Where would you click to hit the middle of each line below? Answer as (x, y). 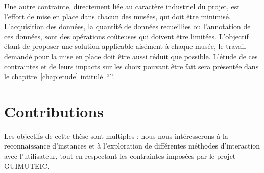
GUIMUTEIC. (27, 166)
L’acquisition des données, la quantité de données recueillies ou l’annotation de (127, 26)
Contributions (54, 111)
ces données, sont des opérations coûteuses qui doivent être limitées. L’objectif (126, 36)
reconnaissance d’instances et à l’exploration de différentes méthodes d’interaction (132, 146)
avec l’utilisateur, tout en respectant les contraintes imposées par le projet (120, 156)
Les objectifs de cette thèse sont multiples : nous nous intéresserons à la (116, 135)
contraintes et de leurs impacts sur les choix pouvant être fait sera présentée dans (131, 66)
